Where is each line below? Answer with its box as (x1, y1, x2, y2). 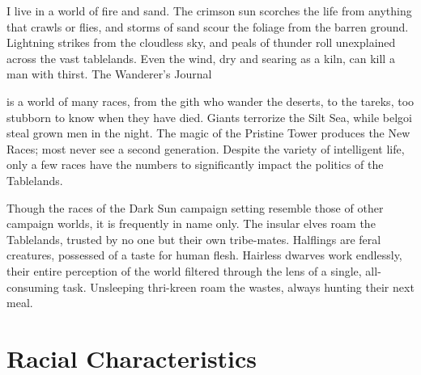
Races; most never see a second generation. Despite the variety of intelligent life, (6, 140, 405, 157)
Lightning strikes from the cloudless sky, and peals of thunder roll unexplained (6, 34, 396, 51)
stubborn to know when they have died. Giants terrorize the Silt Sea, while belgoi (6, 108, 412, 125)
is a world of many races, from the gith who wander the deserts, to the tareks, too (6, 92, 415, 109)
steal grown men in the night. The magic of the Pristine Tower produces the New (6, 124, 410, 141)
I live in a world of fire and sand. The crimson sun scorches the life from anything (6, 2, 412, 19)
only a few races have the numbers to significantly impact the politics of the (6, 156, 384, 173)
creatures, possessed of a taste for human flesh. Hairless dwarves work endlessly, (6, 246, 402, 263)
